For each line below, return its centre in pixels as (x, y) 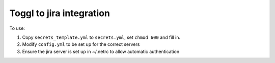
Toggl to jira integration (60, 13)
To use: (17, 28)
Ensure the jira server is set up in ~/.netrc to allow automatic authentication (101, 51)
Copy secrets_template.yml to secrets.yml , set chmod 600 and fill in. (101, 37)
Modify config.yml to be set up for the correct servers (81, 44)
